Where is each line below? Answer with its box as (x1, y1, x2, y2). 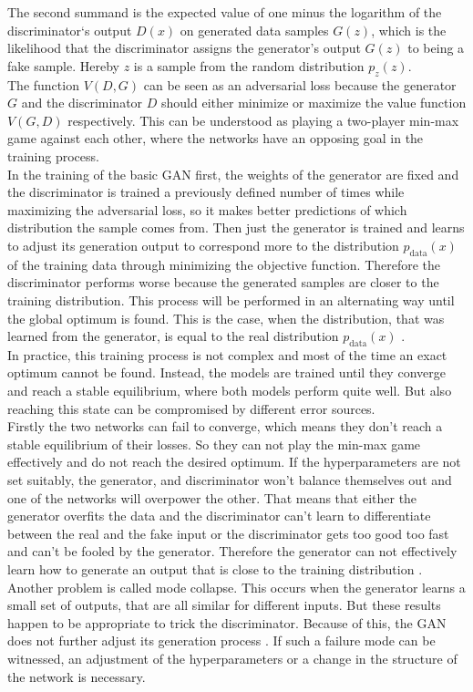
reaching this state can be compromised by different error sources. (7, 398, 375, 418)
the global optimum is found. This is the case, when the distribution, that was (7, 308, 445, 327)
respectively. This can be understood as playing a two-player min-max (67, 110, 459, 129)
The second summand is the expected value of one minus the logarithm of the (7, 3, 442, 21)
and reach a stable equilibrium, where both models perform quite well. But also (7, 381, 452, 400)
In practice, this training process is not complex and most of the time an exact (7, 345, 447, 364)
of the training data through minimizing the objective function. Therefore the (7, 254, 441, 274)
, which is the (371, 20, 447, 39)
